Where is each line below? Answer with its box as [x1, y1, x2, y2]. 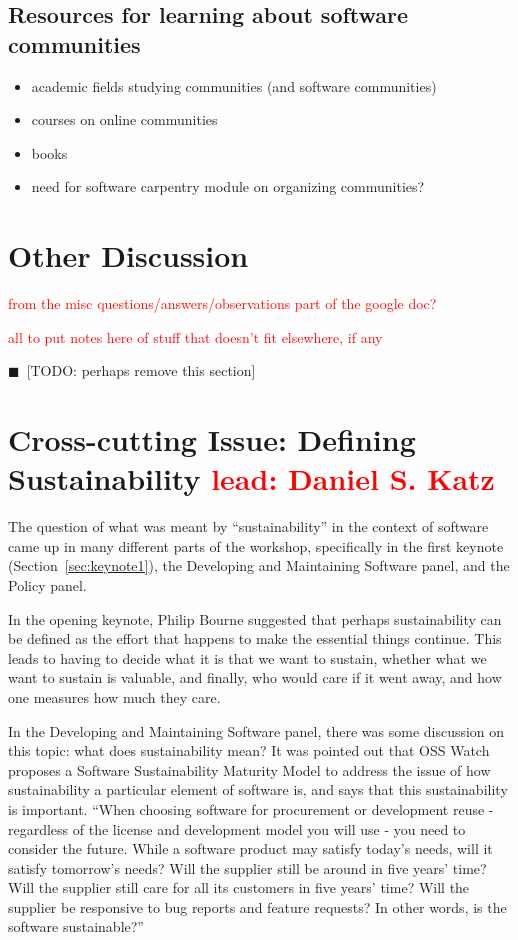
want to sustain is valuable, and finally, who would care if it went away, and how [8, 667, 502, 688]
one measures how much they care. [8, 686, 221, 707]
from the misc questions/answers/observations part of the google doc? [8, 293, 437, 314]
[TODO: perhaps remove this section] [26, 360, 256, 381]
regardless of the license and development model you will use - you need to [8, 818, 466, 839]
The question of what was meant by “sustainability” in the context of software [8, 516, 489, 537]
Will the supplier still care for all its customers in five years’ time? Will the [8, 877, 470, 898]
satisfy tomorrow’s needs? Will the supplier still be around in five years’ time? [8, 857, 487, 878]
